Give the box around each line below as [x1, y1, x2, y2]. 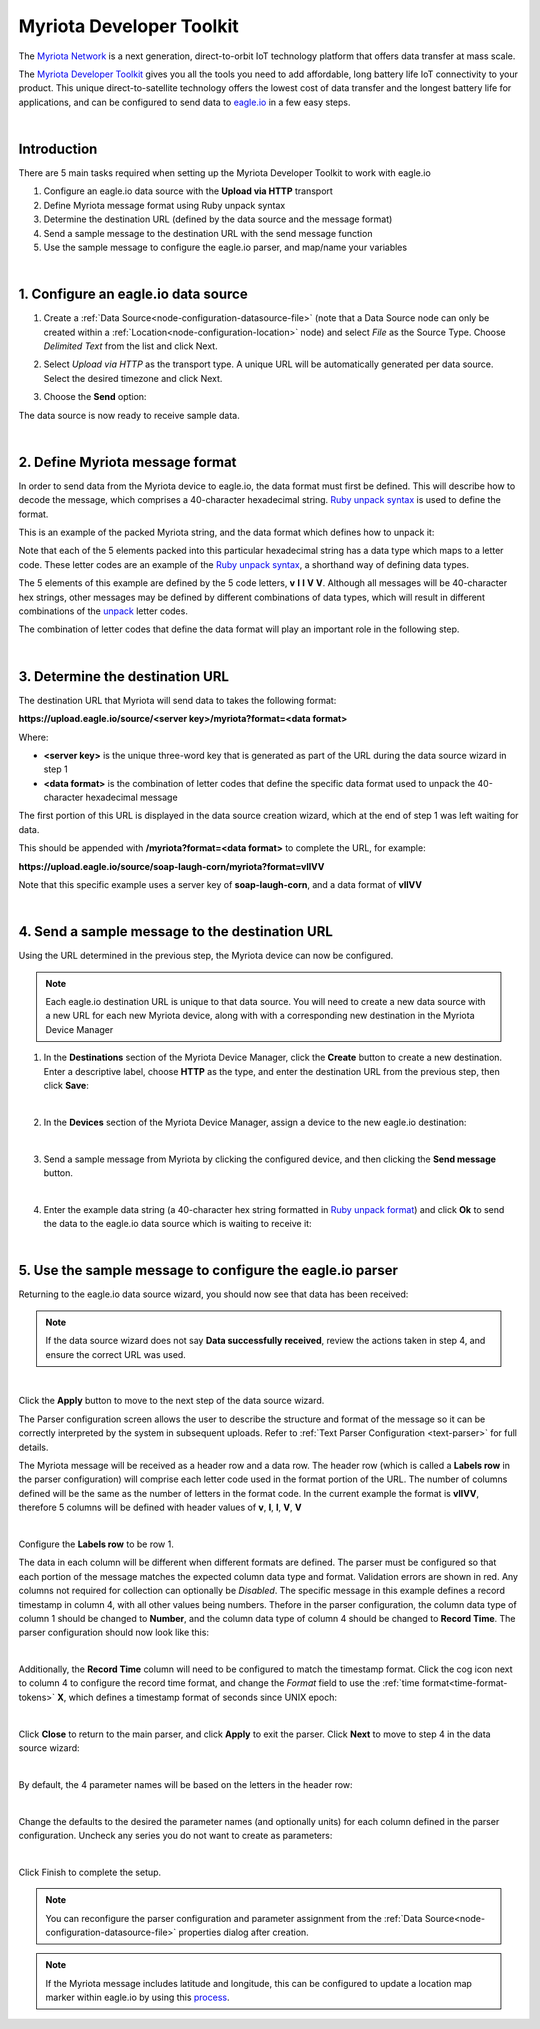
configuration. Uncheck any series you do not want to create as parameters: [18, 1829, 333, 1841]
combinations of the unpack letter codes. [18, 605, 189, 617]
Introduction [18, 140, 98, 157]
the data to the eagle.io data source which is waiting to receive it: [43, 1218, 312, 1230]
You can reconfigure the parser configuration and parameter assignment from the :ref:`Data [45, 1912, 423, 1924]
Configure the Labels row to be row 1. [18, 1538, 174, 1550]
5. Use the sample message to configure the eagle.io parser [18, 1262, 399, 1279]
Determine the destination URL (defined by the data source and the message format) [43, 213, 393, 225]
